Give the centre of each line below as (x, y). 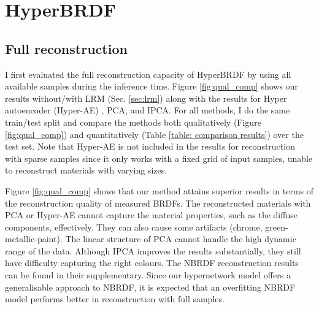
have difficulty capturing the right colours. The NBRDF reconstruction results (152, 263)
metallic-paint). (34, 239)
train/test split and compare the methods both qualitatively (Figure (133, 122)
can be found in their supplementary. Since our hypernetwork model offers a (148, 275)
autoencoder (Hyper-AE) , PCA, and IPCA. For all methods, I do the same (148, 110)
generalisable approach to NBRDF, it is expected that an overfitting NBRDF (150, 287)
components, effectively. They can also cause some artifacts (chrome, (134, 227)
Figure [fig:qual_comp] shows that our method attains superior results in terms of (159, 190)
